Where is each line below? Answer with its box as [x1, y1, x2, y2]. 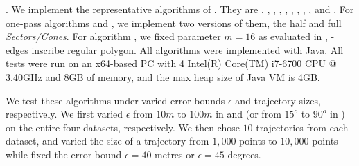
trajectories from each [256, 120, 349, 134]
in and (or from [216, 107, 281, 121]
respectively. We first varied [6, 107, 123, 121]
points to [239, 133, 277, 148]
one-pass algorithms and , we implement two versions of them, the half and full [6, 15, 342, 30]
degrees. [227, 147, 261, 161]
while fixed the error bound [6, 147, 122, 161]
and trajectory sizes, [235, 93, 321, 107]
